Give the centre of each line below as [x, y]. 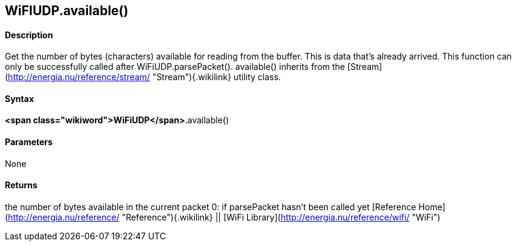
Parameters [29, 142]
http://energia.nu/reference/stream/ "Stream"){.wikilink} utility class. [144, 77]
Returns [21, 185]
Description [29, 35]
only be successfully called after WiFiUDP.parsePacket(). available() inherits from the [175, 67]
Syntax [19, 98]
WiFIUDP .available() [67, 11]
